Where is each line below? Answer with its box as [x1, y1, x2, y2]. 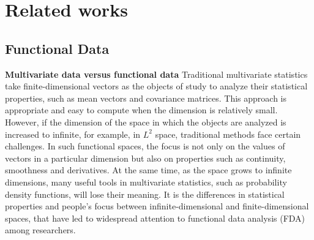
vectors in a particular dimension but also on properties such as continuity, [5, 151, 286, 164]
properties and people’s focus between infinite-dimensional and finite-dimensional [5, 200, 309, 212]
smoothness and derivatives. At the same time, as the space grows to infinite [5, 163, 292, 176]
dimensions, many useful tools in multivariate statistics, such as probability [5, 175, 287, 188]
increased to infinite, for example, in [5, 127, 141, 140]
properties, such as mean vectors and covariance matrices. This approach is [5, 91, 286, 104]
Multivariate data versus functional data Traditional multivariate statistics [5, 67, 308, 80]
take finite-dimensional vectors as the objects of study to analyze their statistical [5, 80, 308, 92]
